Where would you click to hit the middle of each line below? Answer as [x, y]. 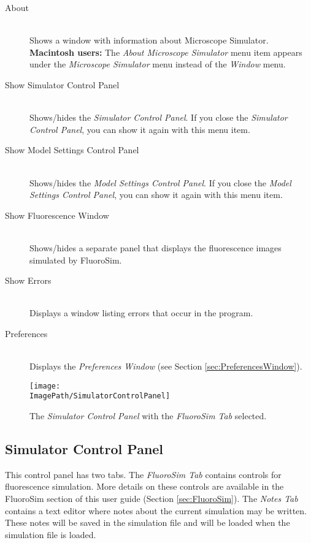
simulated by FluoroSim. [76, 260]
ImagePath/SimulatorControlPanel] [100, 396]
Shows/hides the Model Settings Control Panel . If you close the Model [160, 182]
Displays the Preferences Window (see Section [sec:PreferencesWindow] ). [166, 366]
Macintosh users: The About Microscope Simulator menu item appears [166, 52]
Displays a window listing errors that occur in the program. [141, 313]
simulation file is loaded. [51, 534]
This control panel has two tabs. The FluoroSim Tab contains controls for [143, 474]
